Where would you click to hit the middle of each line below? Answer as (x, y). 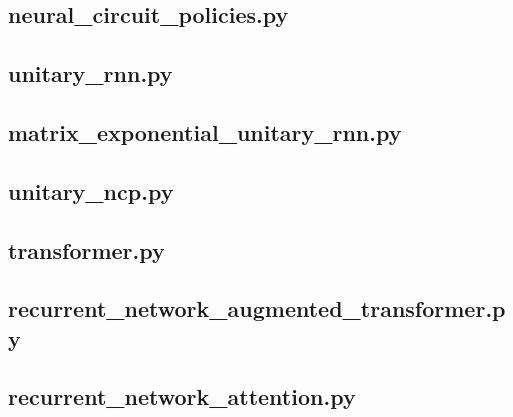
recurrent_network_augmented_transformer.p (257, 308)
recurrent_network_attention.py (182, 396)
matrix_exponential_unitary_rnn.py (205, 131)
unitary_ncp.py (91, 190)
